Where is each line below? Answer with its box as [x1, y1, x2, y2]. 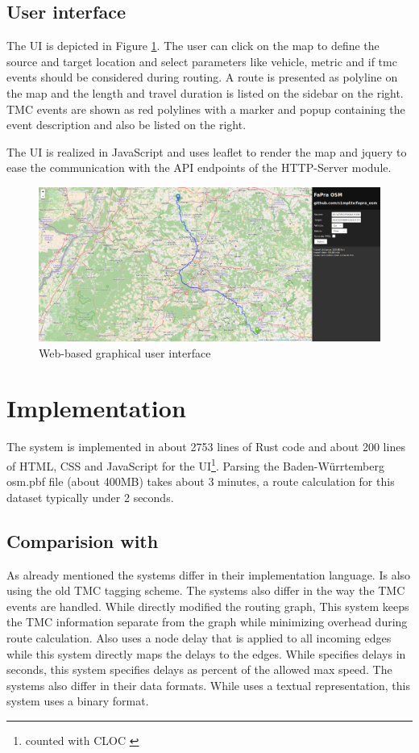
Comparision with [6, 528, 159, 553]
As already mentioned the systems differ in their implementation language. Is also [6, 566, 411, 583]
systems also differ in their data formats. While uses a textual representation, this [6, 676, 410, 693]
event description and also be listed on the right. [6, 116, 247, 133]
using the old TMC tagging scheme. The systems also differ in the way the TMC [6, 582, 405, 599]
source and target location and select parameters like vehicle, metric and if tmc [6, 52, 397, 69]
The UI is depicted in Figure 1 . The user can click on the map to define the [6, 37, 380, 54]
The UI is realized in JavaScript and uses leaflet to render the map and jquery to [6, 143, 407, 160]
